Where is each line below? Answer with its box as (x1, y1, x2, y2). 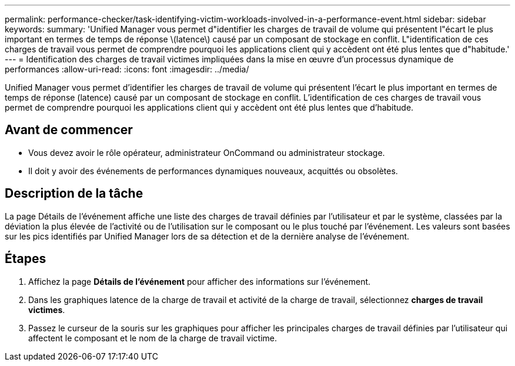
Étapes (5, 251, 46, 267)
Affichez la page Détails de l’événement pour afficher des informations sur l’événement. (28, 276, 371, 287)
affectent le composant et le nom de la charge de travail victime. (28, 332, 277, 343)
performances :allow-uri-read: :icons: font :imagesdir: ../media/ (5, 64, 249, 74)
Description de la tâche (5, 186, 143, 201)
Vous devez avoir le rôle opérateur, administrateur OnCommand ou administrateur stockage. (28, 147, 385, 158)
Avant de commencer (5, 122, 133, 138)
